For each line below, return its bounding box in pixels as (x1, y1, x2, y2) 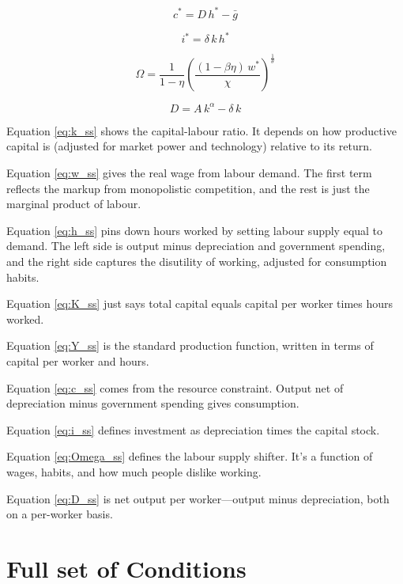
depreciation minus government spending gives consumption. (6, 395, 299, 411)
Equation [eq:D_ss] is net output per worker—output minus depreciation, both (6, 490, 390, 506)
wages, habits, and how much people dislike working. (6, 463, 262, 480)
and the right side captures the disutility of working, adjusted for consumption (6, 253, 387, 270)
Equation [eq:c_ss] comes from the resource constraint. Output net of (6, 379, 344, 396)
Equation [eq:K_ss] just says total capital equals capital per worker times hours (6, 295, 394, 312)
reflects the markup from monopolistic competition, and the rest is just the (6, 180, 370, 196)
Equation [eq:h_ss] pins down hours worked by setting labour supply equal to (6, 222, 383, 238)
